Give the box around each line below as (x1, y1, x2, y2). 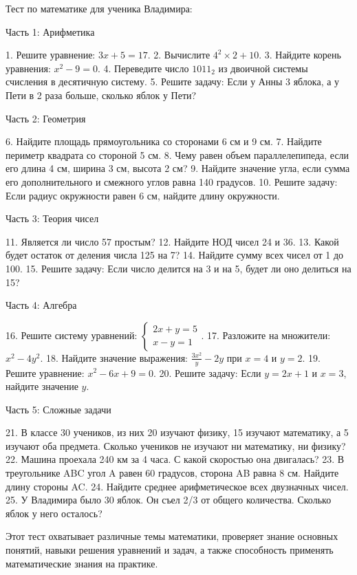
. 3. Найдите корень (259, 47, 341, 62)
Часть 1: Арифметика (6, 24, 95, 39)
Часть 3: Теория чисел (6, 211, 99, 226)
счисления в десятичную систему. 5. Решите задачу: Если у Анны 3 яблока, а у (6, 74, 340, 89)
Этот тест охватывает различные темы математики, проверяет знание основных (6, 529, 338, 543)
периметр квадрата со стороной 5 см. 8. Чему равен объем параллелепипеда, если (6, 147, 349, 162)
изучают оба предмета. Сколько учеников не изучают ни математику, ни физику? (6, 438, 346, 453)
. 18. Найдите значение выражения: (40, 350, 188, 365)
